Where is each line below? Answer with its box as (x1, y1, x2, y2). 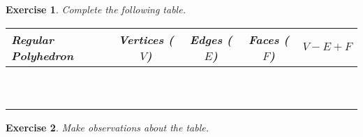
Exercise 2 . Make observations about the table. (6, 120, 209, 134)
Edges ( (189, 31, 232, 48)
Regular (11, 31, 54, 48)
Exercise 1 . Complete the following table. (6, 2, 186, 16)
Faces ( (249, 31, 289, 48)
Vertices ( (118, 31, 174, 48)
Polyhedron (11, 47, 74, 64)
